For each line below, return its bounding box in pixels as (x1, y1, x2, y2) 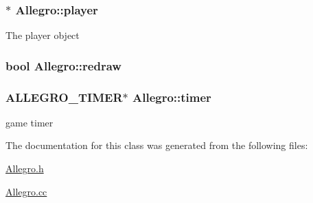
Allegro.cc (5, 184, 47, 198)
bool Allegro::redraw (5, 57, 121, 74)
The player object (5, 28, 80, 42)
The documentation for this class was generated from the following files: (5, 138, 308, 152)
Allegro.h (5, 161, 44, 176)
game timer (5, 115, 54, 129)
